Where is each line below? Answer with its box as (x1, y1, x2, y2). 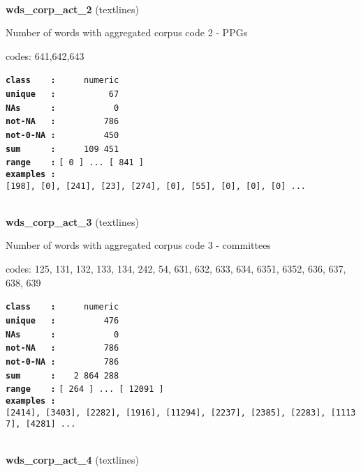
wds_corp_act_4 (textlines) (6, 452, 139, 467)
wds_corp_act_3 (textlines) (6, 214, 139, 229)
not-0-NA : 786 (6, 356, 119, 367)
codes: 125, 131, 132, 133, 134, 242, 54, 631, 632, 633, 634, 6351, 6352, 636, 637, (6, 261, 346, 276)
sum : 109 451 (6, 144, 119, 154)
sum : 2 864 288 (6, 370, 119, 381)
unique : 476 (6, 315, 119, 326)
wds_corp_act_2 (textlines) (6, 1, 139, 16)
